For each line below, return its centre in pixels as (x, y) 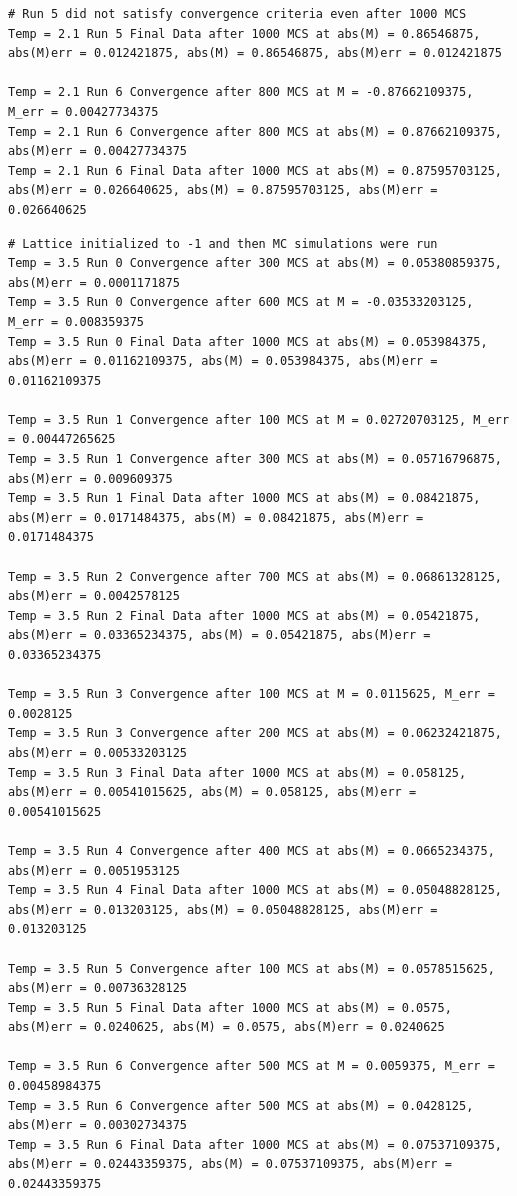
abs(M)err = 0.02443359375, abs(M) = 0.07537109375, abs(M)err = (230, 1164)
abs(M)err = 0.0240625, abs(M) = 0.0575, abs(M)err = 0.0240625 (226, 1027)
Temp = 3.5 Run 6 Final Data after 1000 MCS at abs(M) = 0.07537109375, (255, 1144)
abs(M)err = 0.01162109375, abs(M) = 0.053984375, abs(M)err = (223, 361)
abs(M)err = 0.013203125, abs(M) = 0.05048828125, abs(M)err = (223, 909)
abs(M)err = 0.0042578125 (94, 596)
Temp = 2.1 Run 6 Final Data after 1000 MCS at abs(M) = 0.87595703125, (255, 170)
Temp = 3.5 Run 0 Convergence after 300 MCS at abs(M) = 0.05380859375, (255, 263)
